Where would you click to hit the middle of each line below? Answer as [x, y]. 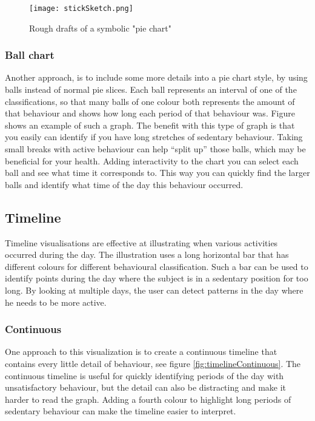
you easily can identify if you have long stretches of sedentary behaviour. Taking [154, 137]
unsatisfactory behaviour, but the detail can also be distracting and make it [146, 387]
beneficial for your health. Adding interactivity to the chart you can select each [152, 160]
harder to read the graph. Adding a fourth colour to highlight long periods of [148, 399]
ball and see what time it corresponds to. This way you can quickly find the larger [157, 173]
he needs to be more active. [56, 302]
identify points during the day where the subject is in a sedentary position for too [157, 278]
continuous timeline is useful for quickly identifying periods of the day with [144, 375]
